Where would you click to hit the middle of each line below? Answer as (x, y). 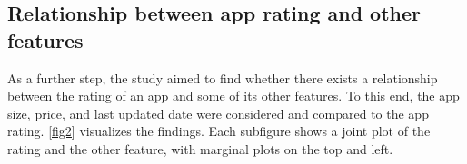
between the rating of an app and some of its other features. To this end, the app (233, 96)
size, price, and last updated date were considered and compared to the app (218, 113)
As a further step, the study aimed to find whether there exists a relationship (223, 77)
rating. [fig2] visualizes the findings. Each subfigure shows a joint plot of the (219, 131)
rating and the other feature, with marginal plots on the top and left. (200, 148)
